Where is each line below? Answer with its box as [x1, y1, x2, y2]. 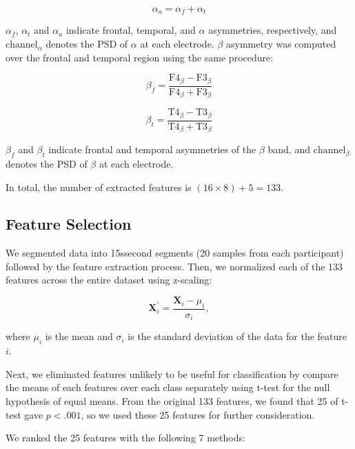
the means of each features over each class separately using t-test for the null [6, 380, 330, 395]
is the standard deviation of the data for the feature [128, 329, 347, 343]
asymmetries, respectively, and [208, 23, 337, 37]
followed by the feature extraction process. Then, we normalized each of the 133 [6, 259, 343, 273]
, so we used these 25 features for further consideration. [81, 407, 315, 421]
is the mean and [45, 329, 113, 343]
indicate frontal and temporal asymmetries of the [48, 142, 256, 157]
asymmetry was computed [226, 37, 336, 51]
